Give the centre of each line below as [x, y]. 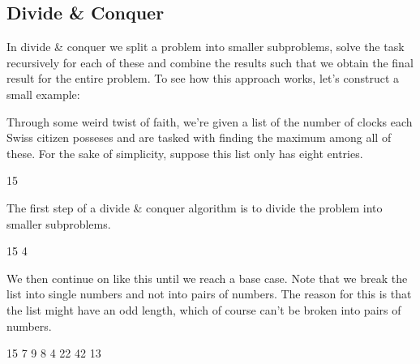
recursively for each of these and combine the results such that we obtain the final [210, 62]
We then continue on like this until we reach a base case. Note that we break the [207, 278]
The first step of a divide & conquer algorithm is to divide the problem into [195, 207]
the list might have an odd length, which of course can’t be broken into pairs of [204, 309]
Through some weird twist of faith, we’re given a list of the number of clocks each [210, 121]
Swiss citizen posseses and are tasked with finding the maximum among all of [199, 137]
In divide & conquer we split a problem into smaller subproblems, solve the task [206, 47]
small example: [43, 94]
